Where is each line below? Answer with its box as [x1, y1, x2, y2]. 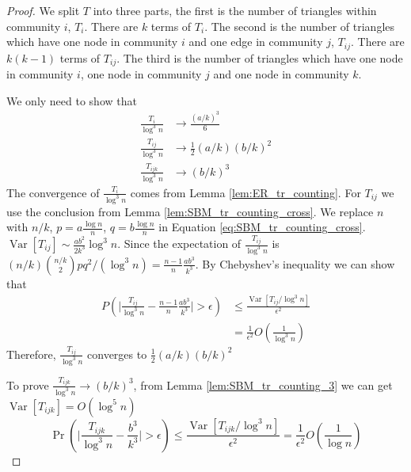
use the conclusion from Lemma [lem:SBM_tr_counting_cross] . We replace [6, 203, 374, 219]
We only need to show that [6, 92, 137, 108]
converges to [87, 345, 147, 362]
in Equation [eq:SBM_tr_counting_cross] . [158, 219, 366, 235]
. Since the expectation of [117, 235, 242, 252]
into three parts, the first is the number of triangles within [93, 2, 377, 18]
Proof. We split [6, 2, 80, 18]
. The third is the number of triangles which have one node [116, 49, 403, 66]
